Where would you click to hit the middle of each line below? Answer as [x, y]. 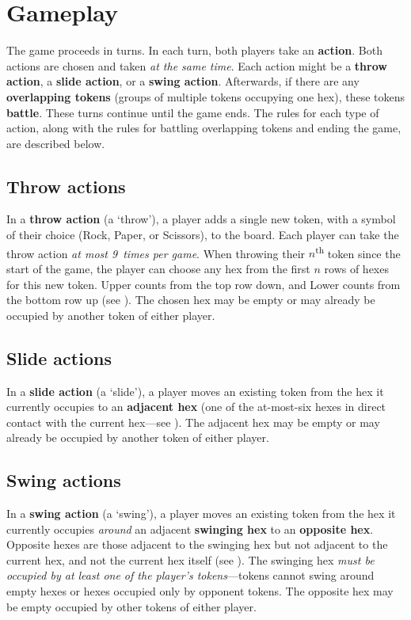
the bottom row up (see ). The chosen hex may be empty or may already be [191, 300]
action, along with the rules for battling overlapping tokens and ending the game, [204, 128]
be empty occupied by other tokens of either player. [131, 606]
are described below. [56, 143]
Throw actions [66, 186]
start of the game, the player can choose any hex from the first [158, 268]
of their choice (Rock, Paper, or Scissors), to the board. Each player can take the [203, 235]
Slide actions [59, 358]
